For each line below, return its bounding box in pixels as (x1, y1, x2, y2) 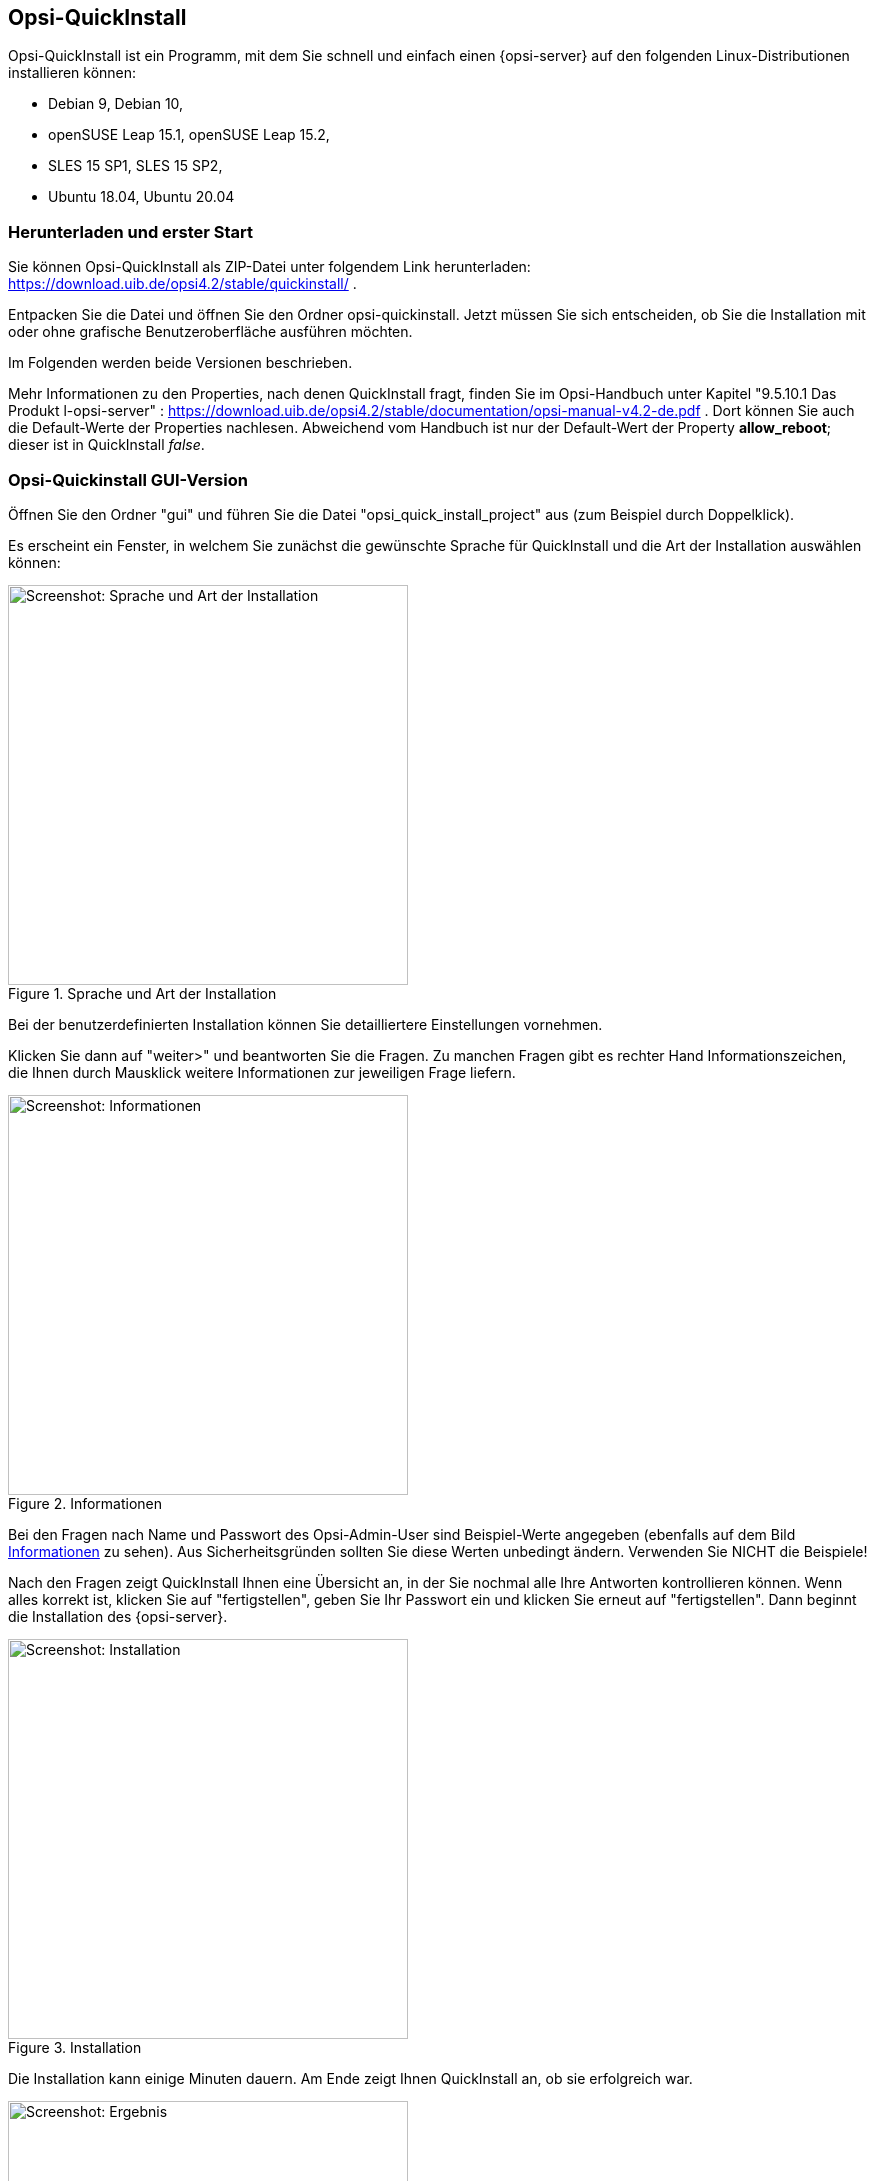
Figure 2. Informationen (8, 1494, 163, 1512)
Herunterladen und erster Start (8, 221, 254, 242)
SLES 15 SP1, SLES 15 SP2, (48, 157, 223, 175)
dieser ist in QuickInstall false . (8, 436, 205, 454)
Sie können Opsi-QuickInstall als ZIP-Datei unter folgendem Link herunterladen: (8, 258, 531, 276)
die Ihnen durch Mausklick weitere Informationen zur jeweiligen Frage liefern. (8, 1063, 516, 1081)
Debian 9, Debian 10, (48, 95, 184, 113)
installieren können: (8, 64, 137, 82)
